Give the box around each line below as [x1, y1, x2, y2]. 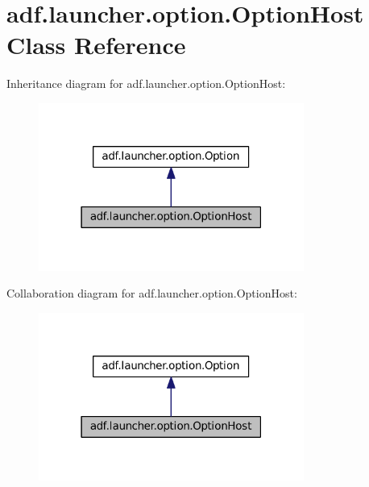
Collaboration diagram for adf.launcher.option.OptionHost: [6, 285, 297, 302]
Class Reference [6, 28, 186, 61]
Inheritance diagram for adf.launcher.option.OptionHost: [6, 75, 286, 92]
